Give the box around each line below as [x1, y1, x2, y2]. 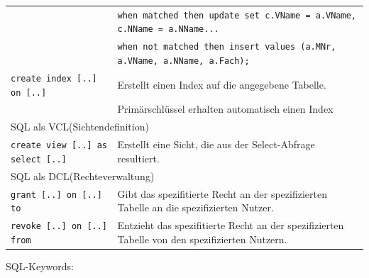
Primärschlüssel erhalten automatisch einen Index [117, 101, 334, 116]
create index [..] [11, 73, 97, 84]
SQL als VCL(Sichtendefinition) [11, 119, 149, 134]
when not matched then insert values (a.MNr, [117, 42, 336, 52]
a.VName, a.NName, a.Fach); [117, 55, 250, 66]
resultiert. [117, 150, 160, 165]
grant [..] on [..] [11, 189, 102, 200]
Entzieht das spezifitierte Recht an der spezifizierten [117, 218, 344, 233]
